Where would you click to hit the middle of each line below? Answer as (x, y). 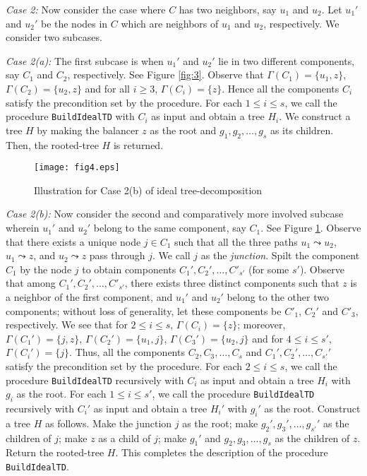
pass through (117, 255)
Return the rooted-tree (55, 452)
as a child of (125, 438)
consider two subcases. (54, 37)
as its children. (302, 130)
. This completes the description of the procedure (222, 452)
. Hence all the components (281, 88)
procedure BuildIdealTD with (70, 116)
